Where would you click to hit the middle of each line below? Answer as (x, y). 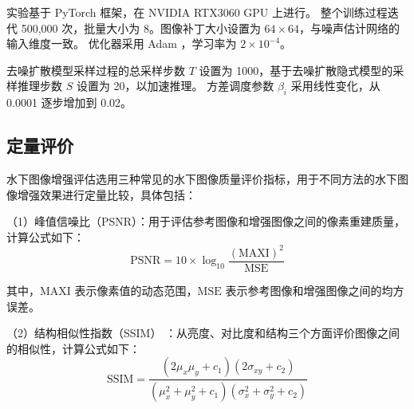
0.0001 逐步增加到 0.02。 (69, 102)
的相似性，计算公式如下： (73, 348)
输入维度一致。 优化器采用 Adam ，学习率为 (122, 43)
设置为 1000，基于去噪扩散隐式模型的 (296, 70)
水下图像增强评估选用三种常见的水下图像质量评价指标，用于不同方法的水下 (202, 178)
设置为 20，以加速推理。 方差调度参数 (175, 86)
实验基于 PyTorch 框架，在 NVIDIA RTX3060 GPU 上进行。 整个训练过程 (197, 12)
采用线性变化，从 (335, 86)
